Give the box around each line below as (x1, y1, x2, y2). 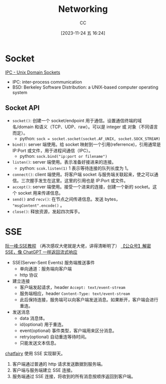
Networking (58, 3, 108, 15)
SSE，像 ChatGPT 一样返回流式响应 (5, 249, 78, 255)
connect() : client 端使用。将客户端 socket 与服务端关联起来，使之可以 (12, 171, 154, 177)
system (12, 89, 28, 95)
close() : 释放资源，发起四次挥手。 (12, 208, 83, 214)
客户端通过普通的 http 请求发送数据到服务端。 (12, 361, 105, 367)
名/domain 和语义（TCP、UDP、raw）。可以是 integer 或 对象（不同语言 (12, 124, 158, 130)
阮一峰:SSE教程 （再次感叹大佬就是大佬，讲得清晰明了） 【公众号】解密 (5, 243, 152, 249)
